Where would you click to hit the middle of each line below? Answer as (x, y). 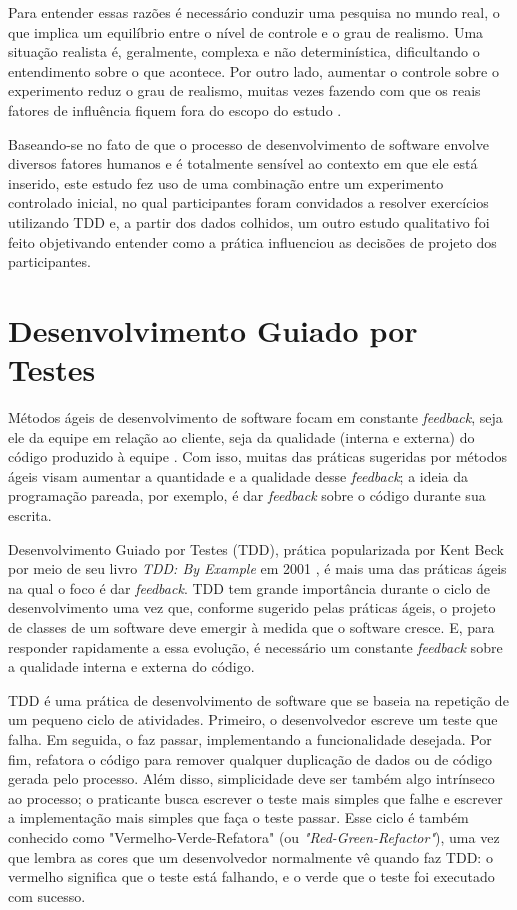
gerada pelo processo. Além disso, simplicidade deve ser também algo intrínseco (251, 778)
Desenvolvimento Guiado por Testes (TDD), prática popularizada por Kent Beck (256, 548)
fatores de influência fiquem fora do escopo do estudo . (175, 109)
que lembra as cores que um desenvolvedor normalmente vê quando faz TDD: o (250, 856)
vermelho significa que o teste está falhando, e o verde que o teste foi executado (251, 876)
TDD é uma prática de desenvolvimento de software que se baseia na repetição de (258, 699)
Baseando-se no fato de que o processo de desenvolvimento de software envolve (248, 143)
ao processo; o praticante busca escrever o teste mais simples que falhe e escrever (255, 797)
